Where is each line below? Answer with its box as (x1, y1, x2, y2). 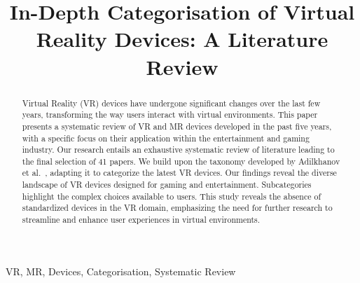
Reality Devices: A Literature (36, 25, 328, 53)
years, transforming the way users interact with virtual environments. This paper (22, 109, 318, 120)
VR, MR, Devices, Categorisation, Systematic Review (6, 263, 236, 278)
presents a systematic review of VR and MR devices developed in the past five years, (22, 120, 332, 132)
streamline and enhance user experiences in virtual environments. (22, 214, 261, 226)
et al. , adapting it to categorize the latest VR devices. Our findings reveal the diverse (22, 167, 337, 179)
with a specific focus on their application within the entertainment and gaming (22, 132, 310, 144)
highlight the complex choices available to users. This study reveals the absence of (22, 190, 321, 202)
